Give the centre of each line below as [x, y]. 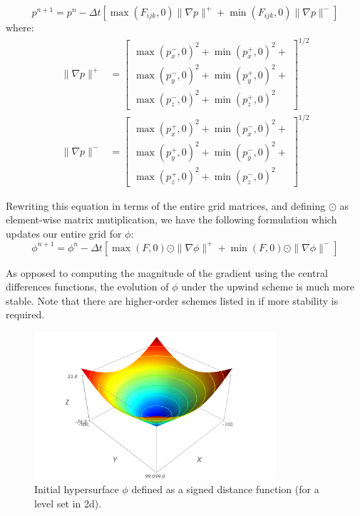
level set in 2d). [68, 503]
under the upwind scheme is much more [268, 287]
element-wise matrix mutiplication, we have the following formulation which [171, 219]
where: [20, 27]
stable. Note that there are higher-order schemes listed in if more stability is [172, 300]
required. [25, 314]
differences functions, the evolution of [87, 287]
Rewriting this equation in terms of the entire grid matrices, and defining [166, 205]
